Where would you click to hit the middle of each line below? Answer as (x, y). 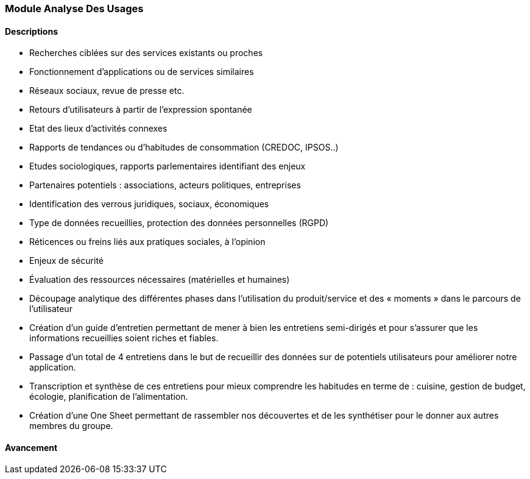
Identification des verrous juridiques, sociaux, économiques (149, 204)
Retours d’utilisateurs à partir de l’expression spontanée (141, 110)
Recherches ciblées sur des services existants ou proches (146, 53)
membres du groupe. (71, 426)
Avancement (31, 447)
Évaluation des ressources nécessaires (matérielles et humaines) (160, 280)
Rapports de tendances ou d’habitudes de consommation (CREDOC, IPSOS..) (184, 147)
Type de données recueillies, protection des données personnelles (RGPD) (179, 223)
